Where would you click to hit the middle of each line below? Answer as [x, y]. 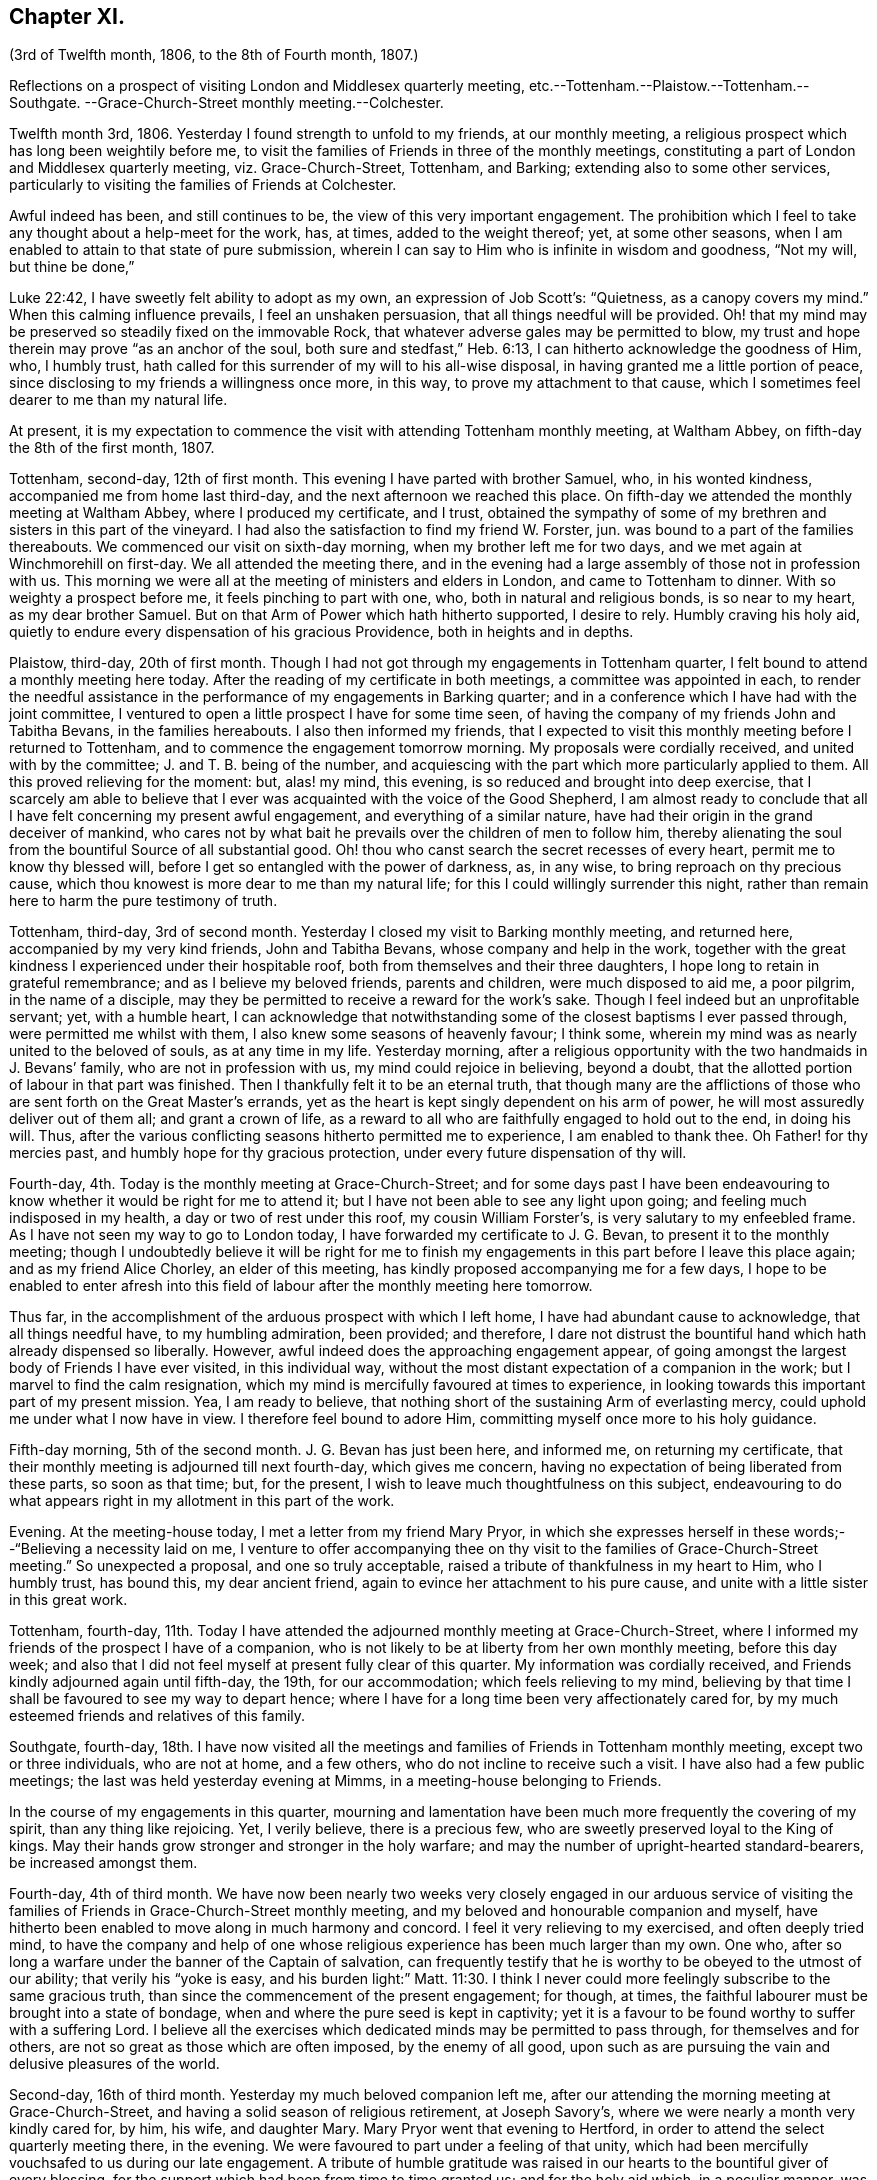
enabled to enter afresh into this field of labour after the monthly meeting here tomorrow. [301, 1286]
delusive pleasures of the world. [114, 2064]
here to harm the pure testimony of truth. [143, 901]
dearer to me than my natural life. [118, 400]
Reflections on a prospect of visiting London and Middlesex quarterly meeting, [267, 86]
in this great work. [68, 1600]
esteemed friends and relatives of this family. [157, 1716]
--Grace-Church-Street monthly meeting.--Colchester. [264, 103]
